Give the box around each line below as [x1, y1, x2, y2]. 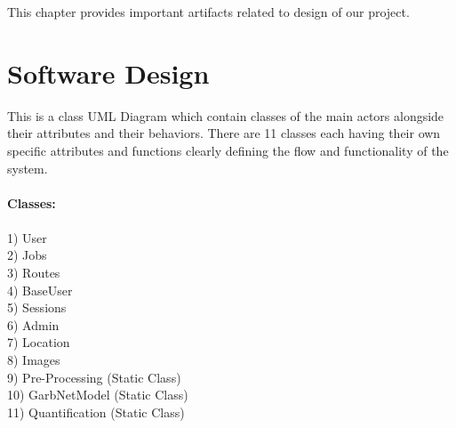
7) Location [7, 333, 70, 351]
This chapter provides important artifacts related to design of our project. [7, 3, 410, 20]
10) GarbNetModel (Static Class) [7, 385, 188, 404]
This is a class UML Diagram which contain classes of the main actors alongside [7, 106, 444, 125]
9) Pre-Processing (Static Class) [7, 367, 181, 386]
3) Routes [7, 263, 60, 282]
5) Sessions [7, 298, 67, 317]
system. [7, 158, 48, 177]
